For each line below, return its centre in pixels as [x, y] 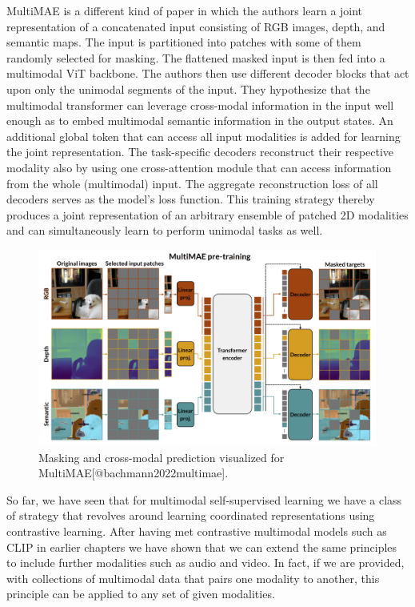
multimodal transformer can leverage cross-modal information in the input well [200, 105]
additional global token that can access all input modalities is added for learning [204, 136]
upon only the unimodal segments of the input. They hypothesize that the [188, 88]
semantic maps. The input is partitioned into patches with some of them [184, 42]
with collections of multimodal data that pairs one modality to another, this [193, 578]
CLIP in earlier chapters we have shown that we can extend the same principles [202, 547]
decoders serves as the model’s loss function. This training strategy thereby [191, 199]
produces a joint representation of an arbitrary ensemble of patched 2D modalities [207, 214]
